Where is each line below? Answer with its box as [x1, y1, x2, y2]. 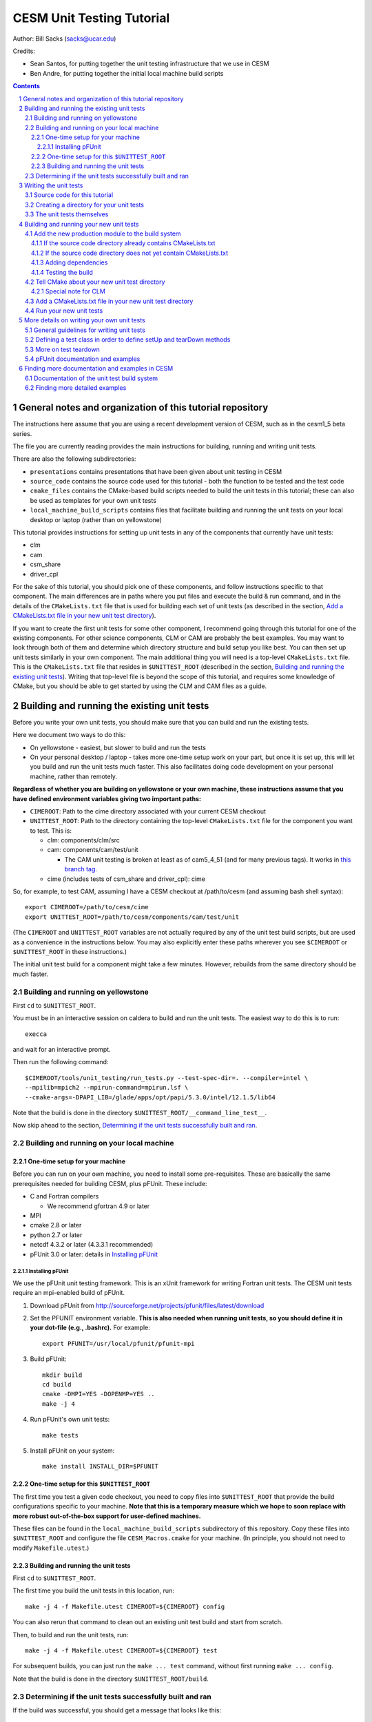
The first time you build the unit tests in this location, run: [12, 1586, 175, 1595]
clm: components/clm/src [47, 836, 120, 844]
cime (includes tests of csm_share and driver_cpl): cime [47, 875, 206, 883]
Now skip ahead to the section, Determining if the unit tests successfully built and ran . [12, 1121, 258, 1130]
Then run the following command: [12, 1058, 109, 1066]
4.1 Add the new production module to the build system [25, 229, 182, 238]
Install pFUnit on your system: [30, 1446, 115, 1455]
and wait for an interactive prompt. [12, 1046, 111, 1054]
